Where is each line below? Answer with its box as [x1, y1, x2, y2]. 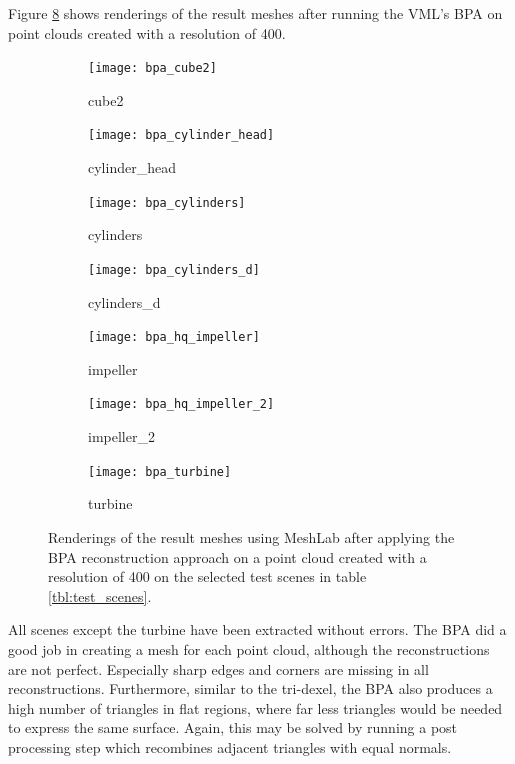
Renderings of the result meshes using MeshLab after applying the [48, 526, 455, 547]
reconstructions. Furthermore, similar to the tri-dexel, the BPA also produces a [8, 678, 493, 699]
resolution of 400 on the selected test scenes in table [48, 566, 367, 587]
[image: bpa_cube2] [88, 61, 217, 76]
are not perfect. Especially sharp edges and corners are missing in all [8, 658, 429, 679]
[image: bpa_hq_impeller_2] [88, 397, 275, 412]
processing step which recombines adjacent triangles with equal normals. [8, 736, 452, 757]
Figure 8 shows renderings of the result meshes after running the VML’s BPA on [8, 3, 503, 23]
